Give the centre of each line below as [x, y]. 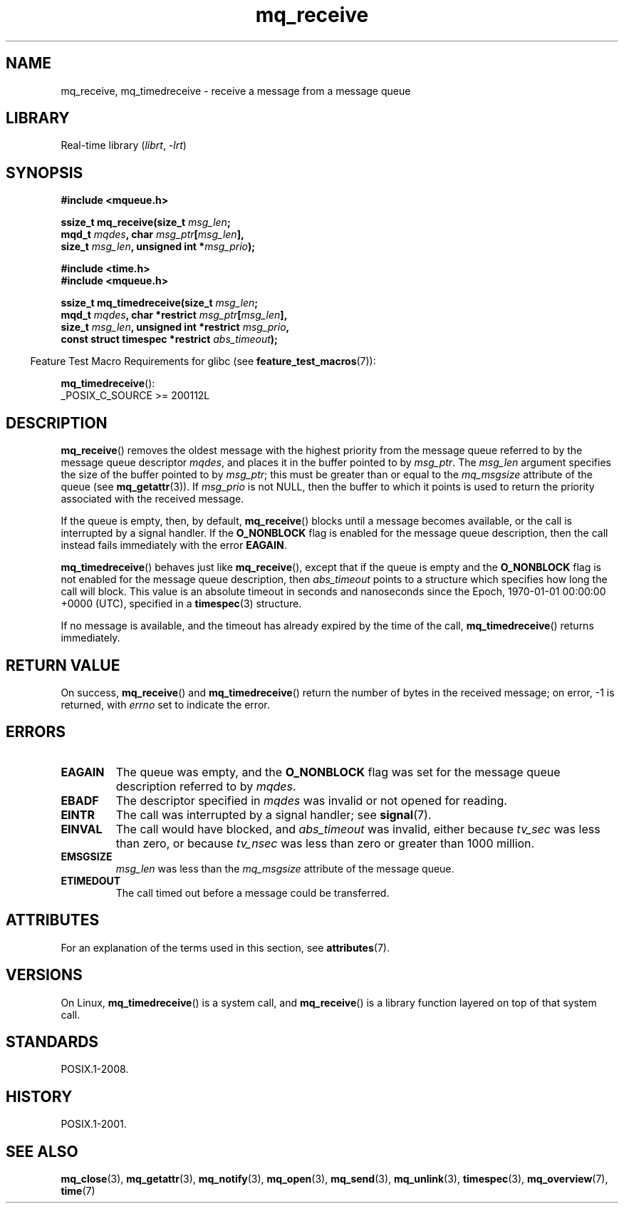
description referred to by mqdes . [206, 786]
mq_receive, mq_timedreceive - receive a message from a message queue [236, 91]
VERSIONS [44, 975]
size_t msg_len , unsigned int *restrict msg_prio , [175, 327]
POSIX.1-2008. [95, 1069]
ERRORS [36, 732]
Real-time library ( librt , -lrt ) [124, 145]
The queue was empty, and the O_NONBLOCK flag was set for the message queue [338, 772]
